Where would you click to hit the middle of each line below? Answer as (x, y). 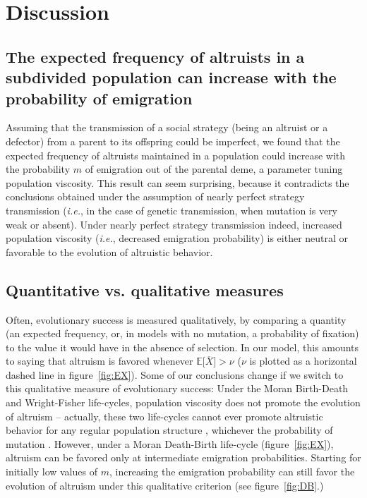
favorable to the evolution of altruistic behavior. (109, 251)
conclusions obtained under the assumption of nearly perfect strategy (155, 196)
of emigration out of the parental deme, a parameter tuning (214, 169)
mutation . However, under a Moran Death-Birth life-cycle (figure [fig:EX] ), (170, 443)
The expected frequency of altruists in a (155, 56)
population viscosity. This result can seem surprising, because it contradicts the (178, 182)
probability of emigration (99, 98)
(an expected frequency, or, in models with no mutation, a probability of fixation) (182, 333)
